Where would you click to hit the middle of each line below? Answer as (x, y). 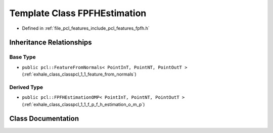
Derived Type (26, 87)
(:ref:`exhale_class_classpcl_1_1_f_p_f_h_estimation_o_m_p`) (83, 104)
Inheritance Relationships (51, 43)
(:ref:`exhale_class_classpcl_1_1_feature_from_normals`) (79, 74)
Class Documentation (44, 119)
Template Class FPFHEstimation (78, 13)
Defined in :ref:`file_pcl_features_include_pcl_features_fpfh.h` (86, 28)
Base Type (22, 57)
